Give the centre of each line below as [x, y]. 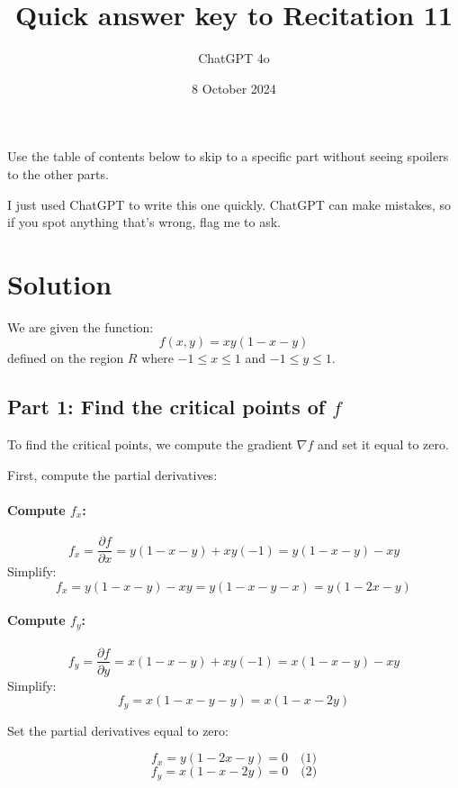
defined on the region [66, 358]
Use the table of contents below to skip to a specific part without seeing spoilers [228, 156]
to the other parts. [58, 173]
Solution [60, 283]
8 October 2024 [234, 88]
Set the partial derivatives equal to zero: [118, 730]
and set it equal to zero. [383, 444]
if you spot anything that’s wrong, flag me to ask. [144, 222]
